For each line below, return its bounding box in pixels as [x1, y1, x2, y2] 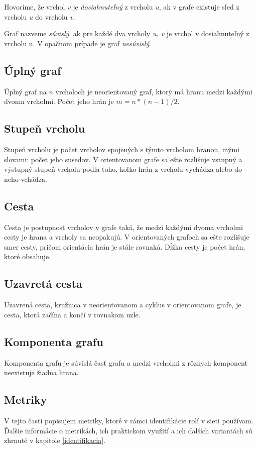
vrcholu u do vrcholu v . [4, 11, 75, 22]
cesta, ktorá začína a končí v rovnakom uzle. [4, 309, 141, 319]
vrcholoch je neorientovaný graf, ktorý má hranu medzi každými [55, 86, 252, 96]
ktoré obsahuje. [4, 251, 51, 262]
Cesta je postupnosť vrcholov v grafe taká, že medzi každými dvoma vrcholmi [4, 221, 243, 232]
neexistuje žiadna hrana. [4, 367, 79, 378]
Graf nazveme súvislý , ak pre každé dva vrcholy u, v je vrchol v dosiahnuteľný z [4, 28, 249, 39]
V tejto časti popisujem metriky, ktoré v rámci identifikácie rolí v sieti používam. [4, 415, 253, 425]
